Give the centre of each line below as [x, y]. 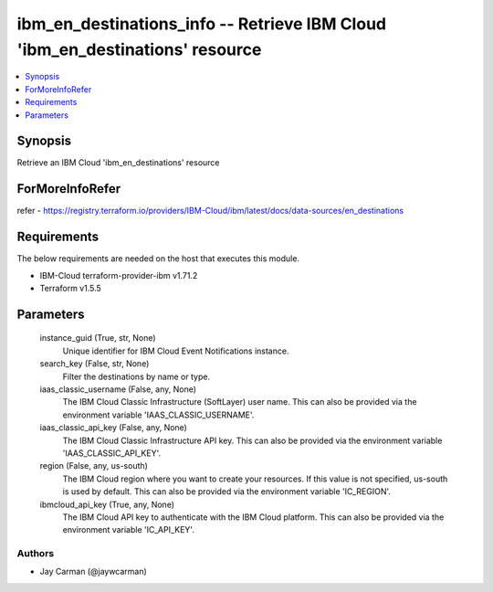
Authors [36, 554]
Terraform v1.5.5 [71, 289]
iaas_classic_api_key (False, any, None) [113, 428]
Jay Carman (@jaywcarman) [94, 572]
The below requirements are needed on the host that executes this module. [158, 259]
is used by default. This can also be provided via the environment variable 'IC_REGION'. [227, 492]
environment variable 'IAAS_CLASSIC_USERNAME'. [158, 415]
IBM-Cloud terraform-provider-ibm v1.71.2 [119, 275]
